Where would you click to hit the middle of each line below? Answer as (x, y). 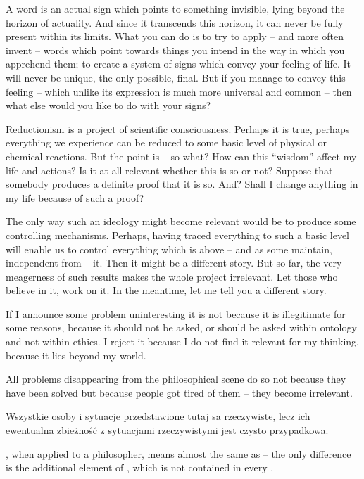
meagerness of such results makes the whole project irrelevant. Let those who (172, 276)
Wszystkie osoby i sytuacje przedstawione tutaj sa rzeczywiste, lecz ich (158, 416)
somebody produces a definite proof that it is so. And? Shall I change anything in (182, 184)
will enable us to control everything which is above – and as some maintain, (169, 249)
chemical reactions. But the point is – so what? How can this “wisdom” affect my (181, 156)
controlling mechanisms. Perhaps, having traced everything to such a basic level (177, 235)
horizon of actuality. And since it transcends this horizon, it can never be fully (175, 22)
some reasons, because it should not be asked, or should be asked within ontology (181, 327)
